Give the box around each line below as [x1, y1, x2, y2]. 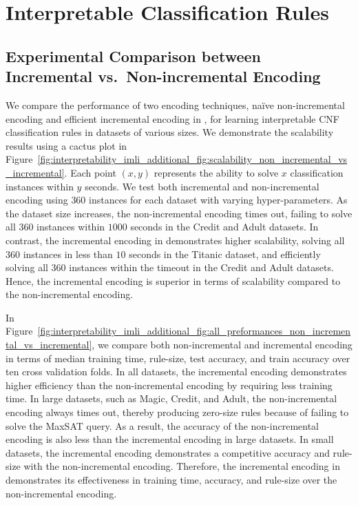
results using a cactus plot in [6, 138, 127, 152]
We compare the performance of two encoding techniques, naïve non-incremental [6, 97, 345, 112]
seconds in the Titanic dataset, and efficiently [129, 246, 321, 261]
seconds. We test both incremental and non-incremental [85, 179, 319, 193]
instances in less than [23, 246, 113, 261]
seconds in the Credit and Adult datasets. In [130, 219, 319, 234]
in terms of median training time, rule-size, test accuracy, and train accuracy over [6, 350, 350, 365]
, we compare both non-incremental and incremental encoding [92, 337, 352, 352]
